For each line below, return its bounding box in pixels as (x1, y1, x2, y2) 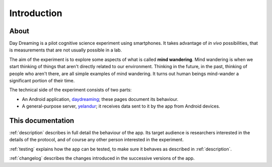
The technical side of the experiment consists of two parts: (9, 87, 132, 93)
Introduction (9, 8, 62, 19)
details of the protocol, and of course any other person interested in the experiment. (9, 137, 184, 143)
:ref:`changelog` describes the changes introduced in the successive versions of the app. (9, 155, 195, 161)
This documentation (9, 117, 75, 125)
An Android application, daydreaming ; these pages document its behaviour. (22, 96, 179, 102)
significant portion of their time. (9, 78, 75, 84)
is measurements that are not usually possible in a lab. (9, 47, 122, 53)
